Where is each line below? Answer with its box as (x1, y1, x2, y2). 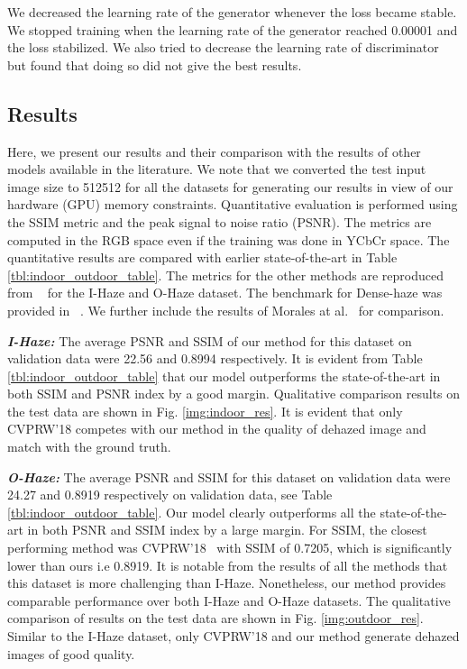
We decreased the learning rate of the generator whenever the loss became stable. (7, 3, 457, 21)
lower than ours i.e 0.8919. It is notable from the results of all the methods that (7, 555, 448, 574)
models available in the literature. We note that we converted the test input (7, 160, 426, 179)
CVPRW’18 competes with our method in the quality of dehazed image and (7, 419, 426, 438)
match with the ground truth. (7, 437, 171, 456)
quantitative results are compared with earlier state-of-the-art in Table (7, 248, 398, 267)
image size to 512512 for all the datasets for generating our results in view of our (7, 177, 453, 196)
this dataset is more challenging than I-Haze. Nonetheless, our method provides (7, 573, 446, 592)
